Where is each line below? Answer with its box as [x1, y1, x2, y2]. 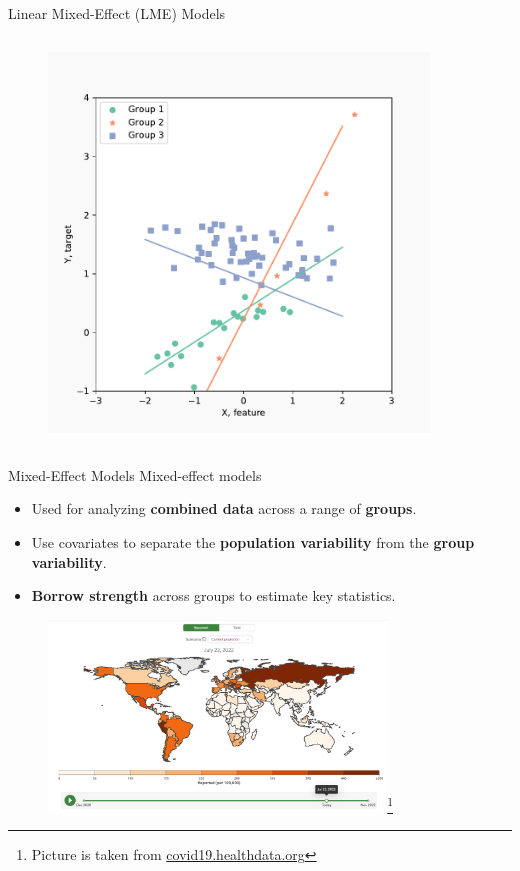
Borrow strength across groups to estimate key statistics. [31, 585, 396, 606]
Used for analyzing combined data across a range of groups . [31, 498, 417, 519]
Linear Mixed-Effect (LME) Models [8, 3, 226, 23]
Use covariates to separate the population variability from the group [31, 531, 475, 552]
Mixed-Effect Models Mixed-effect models [8, 464, 262, 485]
